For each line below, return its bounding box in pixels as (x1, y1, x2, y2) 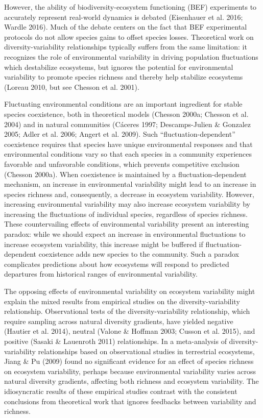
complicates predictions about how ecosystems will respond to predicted (4, 258, 229, 269)
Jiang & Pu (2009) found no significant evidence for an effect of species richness (4, 356, 254, 366)
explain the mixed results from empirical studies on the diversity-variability (4, 296, 240, 306)
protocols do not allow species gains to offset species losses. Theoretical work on (4, 31, 254, 42)
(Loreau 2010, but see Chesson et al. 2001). (4, 81, 139, 92)
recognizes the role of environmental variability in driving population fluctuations (4, 51, 258, 62)
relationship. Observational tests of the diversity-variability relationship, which (4, 306, 250, 316)
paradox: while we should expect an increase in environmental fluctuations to (4, 229, 246, 239)
